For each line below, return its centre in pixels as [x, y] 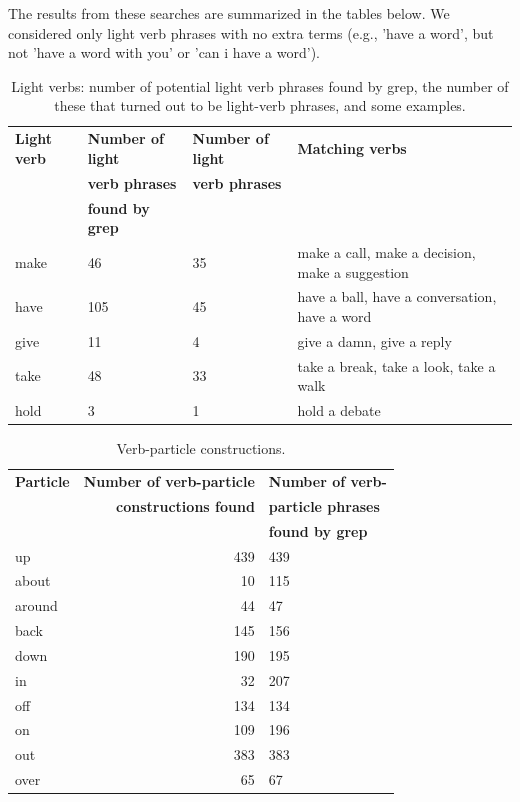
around [36, 605]
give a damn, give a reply [374, 340]
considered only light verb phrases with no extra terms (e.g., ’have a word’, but [251, 32]
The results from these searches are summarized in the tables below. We [229, 13]
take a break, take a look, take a [396, 365]
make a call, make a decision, [386, 251]
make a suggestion [353, 271]
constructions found [185, 505]
